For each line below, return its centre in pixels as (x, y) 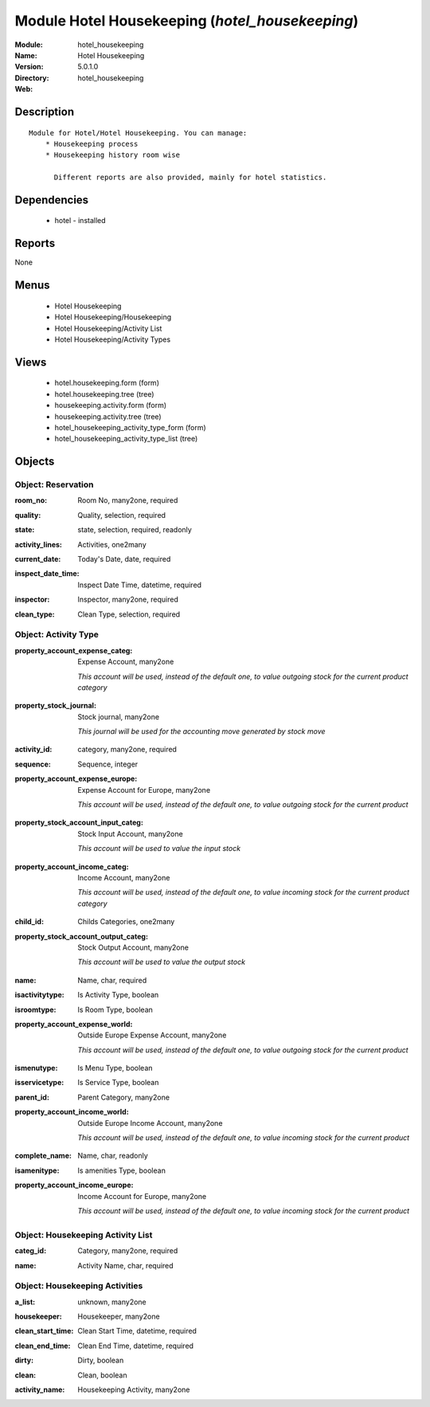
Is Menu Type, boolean (115, 1068)
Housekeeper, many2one (119, 1317)
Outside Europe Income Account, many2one (150, 1123)
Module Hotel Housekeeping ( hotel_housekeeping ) (186, 21)
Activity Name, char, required (126, 1265)
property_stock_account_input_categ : (79, 823)
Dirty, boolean (101, 1360)
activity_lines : (39, 544)
